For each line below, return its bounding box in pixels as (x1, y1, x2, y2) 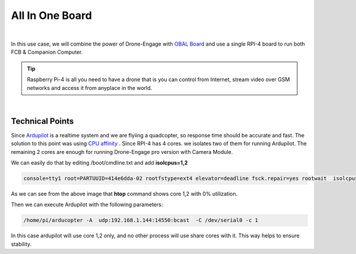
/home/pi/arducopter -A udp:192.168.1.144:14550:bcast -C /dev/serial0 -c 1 (23, 217, 258, 224)
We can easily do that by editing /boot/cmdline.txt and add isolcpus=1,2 (11, 159, 188, 166)
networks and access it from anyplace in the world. (27, 84, 152, 91)
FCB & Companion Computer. (11, 49, 83, 56)
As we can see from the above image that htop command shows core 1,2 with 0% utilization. (11, 190, 238, 197)
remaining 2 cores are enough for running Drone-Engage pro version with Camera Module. (11, 148, 233, 155)
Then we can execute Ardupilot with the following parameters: (11, 201, 163, 208)
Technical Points (11, 116, 74, 126)
